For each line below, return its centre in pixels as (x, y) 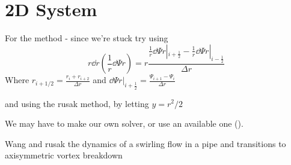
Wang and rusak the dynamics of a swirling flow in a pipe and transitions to (145, 143)
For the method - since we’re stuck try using (87, 38)
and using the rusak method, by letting (77, 103)
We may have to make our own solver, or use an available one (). (124, 123)
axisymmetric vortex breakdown (64, 155)
